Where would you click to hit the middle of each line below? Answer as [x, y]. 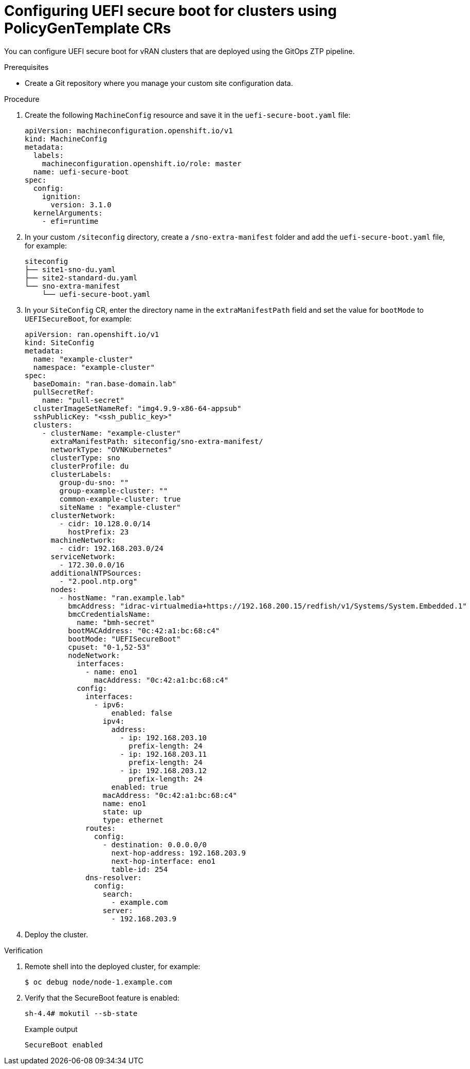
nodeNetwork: [94, 655]
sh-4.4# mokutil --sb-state [81, 1013]
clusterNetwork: [83, 515]
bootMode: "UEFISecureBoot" [124, 639]
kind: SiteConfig [59, 342]
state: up [122, 812]
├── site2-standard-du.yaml [81, 278]
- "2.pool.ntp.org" [98, 581]
